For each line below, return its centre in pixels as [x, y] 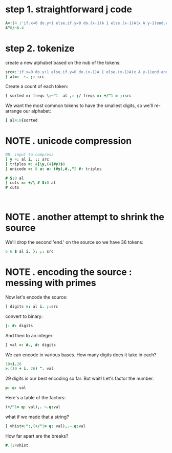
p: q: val [16, 388]
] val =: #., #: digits [31, 345]
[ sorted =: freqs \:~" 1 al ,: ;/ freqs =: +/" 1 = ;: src [68, 96]
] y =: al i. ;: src [27, 159]
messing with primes [51, 283]
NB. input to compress [29, 155]
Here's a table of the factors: [36, 398]
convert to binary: [24, 316]
